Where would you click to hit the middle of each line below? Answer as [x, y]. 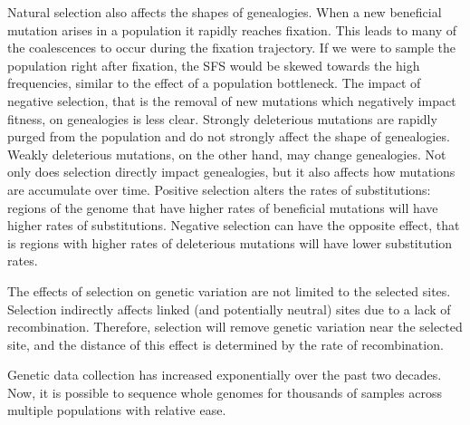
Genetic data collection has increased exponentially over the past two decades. [225, 375]
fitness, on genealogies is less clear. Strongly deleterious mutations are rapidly [222, 118]
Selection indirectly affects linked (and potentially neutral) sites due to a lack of [229, 309]
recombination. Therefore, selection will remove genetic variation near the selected [235, 327]
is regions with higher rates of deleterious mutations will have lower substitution [230, 242]
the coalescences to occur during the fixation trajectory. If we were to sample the [232, 48]
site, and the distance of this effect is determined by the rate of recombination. [225, 344]
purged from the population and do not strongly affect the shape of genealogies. [229, 136]
